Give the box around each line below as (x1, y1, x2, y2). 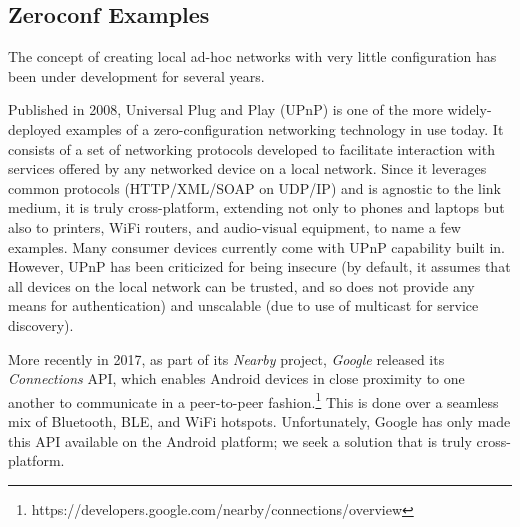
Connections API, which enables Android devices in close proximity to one (8, 368, 465, 389)
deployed (8, 118, 62, 139)
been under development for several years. (8, 65, 265, 86)
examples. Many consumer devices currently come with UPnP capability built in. (8, 236, 505, 257)
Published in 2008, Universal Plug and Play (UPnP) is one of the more (8, 99, 443, 120)
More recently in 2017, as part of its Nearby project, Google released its (8, 348, 445, 369)
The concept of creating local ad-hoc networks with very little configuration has (8, 46, 497, 67)
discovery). (8, 314, 74, 335)
